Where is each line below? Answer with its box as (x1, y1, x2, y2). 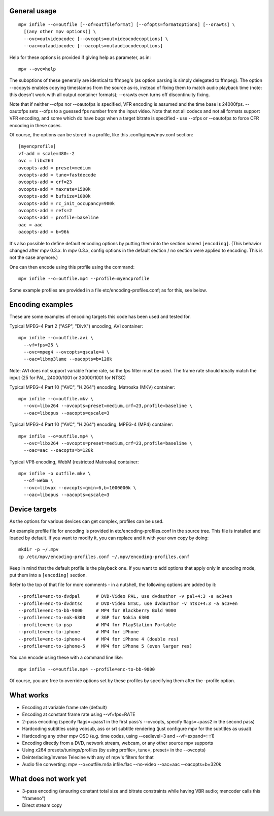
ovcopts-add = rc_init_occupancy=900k (18, 200, 115, 206)
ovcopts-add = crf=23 (18, 179, 72, 185)
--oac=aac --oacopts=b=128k (23, 448, 94, 453)
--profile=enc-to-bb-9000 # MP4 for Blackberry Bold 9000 (18, 608, 177, 614)
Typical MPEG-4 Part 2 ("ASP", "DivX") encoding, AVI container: (9, 323, 143, 329)
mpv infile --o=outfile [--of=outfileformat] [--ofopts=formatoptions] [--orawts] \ (18, 22, 235, 27)
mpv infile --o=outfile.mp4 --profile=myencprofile (18, 276, 150, 282)
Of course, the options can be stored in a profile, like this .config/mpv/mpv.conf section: (9, 132, 193, 138)
